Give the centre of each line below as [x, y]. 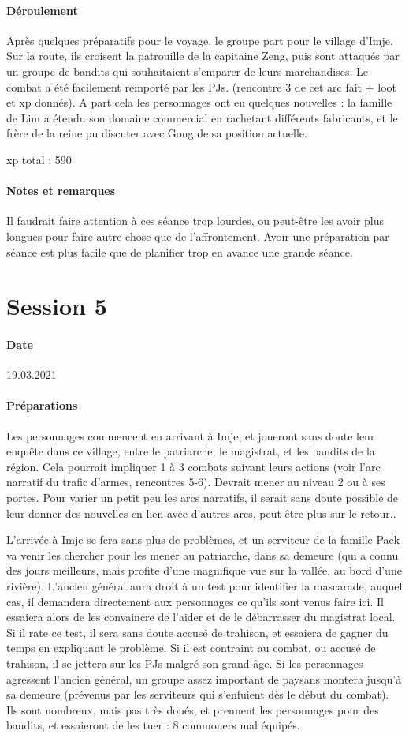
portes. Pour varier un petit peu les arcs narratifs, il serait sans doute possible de [203, 498]
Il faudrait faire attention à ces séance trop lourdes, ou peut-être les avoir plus [195, 221]
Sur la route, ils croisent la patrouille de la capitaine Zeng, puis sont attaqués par [203, 56]
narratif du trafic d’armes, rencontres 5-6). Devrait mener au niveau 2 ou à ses [196, 482]
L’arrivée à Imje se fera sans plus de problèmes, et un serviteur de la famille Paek [203, 539]
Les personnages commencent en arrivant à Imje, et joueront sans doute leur [191, 435]
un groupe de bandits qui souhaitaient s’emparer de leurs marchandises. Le [187, 71]
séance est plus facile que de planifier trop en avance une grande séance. [180, 251]
